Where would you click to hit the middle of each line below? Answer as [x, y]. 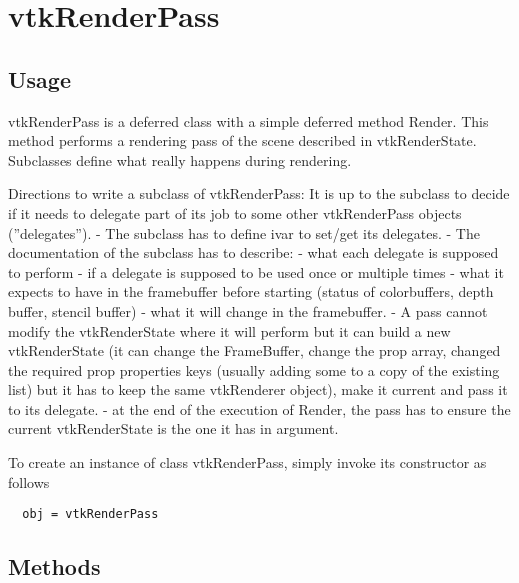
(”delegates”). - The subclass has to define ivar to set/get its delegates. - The [244, 232]
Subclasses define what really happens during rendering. [180, 159]
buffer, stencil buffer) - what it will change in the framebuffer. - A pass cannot [248, 310]
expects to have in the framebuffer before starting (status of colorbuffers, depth [251, 291]
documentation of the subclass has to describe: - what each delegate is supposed [253, 252]
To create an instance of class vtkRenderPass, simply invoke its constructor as [247, 462]
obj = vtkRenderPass [90, 514]
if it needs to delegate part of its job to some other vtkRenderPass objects [235, 212]
